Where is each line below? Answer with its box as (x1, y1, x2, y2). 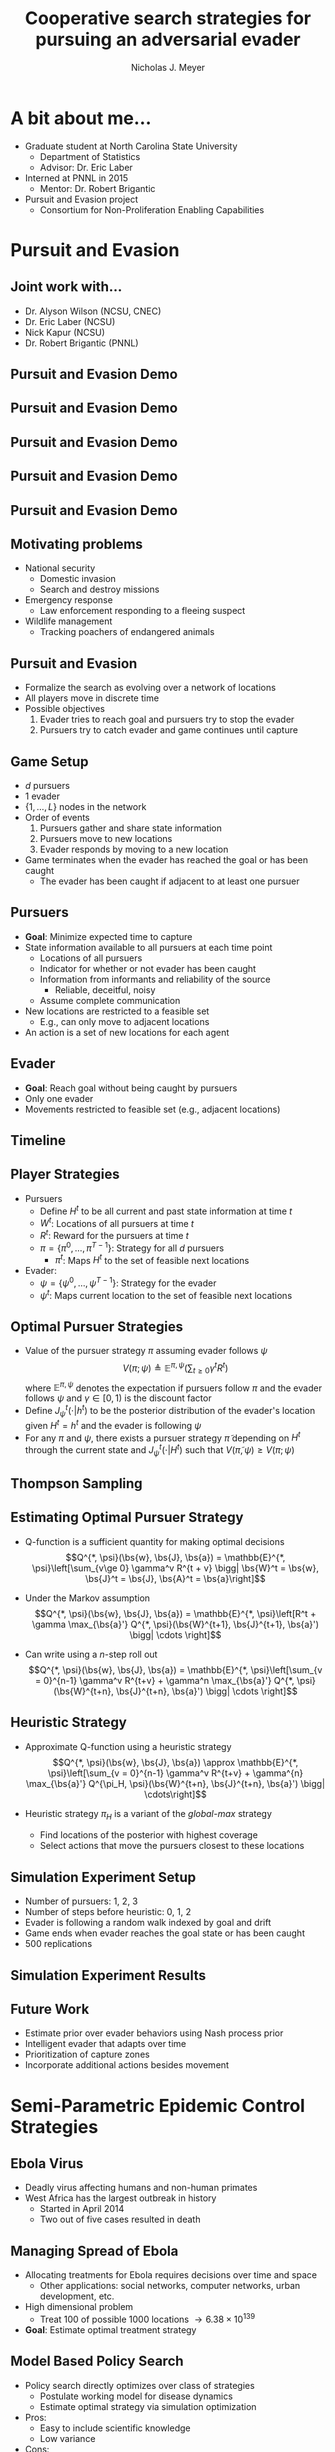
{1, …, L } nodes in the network (24, 801, 147, 813)
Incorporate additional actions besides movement (24, 2059, 230, 2071)
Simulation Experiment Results (10, 1967, 207, 1984)
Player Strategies (10, 1166, 120, 1183)
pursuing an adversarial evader (34, 28, 302, 51)
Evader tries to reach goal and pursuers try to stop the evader (39, 713, 295, 726)
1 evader (24, 790, 60, 802)
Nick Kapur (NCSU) (24, 326, 106, 338)
